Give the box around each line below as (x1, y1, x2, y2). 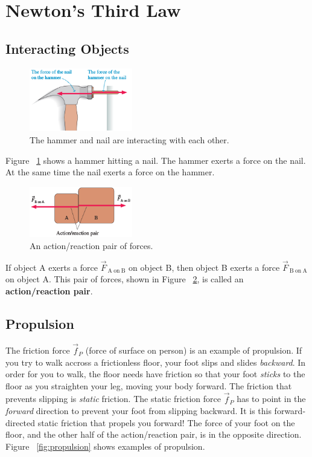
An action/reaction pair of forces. (30, 239, 153, 252)
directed (5, 416, 36, 429)
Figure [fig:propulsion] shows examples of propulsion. (5, 440, 205, 453)
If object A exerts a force (5, 261, 98, 273)
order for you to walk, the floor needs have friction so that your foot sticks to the (5, 368, 305, 380)
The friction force (5, 344, 70, 357)
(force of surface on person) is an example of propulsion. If (85, 344, 302, 357)
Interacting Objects (5, 39, 129, 57)
